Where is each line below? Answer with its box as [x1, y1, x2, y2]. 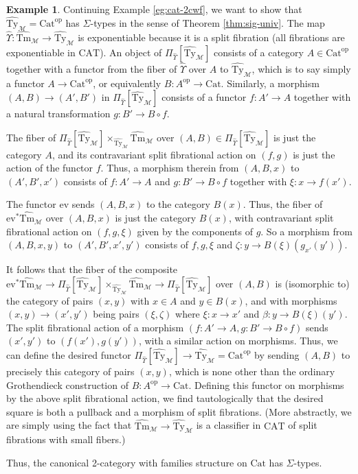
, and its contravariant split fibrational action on [52, 147, 256, 161]
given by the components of [137, 224, 253, 238]
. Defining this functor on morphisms [188, 377, 344, 392]
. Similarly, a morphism [221, 75, 320, 90]
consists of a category [214, 45, 304, 59]
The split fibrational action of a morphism [6, 320, 184, 334]
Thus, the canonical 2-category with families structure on [6, 455, 247, 469]
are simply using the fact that [6, 418, 132, 432]
